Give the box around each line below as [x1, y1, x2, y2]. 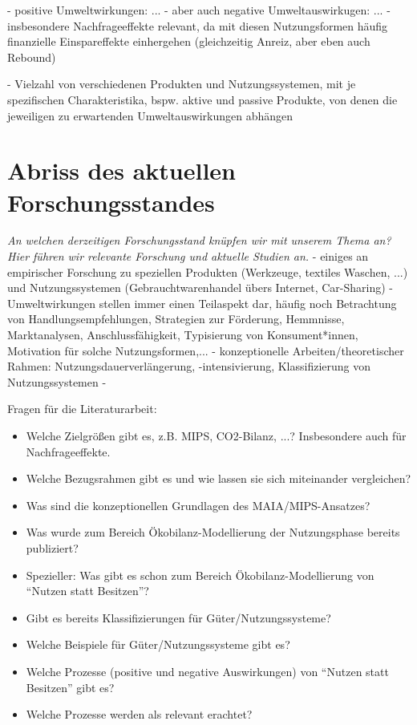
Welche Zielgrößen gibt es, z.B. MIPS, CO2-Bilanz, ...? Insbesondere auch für [26, 427, 407, 444]
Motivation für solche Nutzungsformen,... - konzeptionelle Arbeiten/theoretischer [7, 342, 404, 358]
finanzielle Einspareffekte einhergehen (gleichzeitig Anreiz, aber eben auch [7, 33, 370, 50]
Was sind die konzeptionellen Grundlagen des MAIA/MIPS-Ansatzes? [26, 496, 370, 513]
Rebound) [7, 48, 56, 65]
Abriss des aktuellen [7, 154, 236, 187]
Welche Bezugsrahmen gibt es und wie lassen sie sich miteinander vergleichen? [26, 470, 411, 487]
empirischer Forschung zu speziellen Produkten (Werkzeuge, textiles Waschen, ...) [7, 263, 408, 280]
